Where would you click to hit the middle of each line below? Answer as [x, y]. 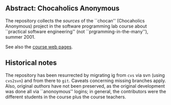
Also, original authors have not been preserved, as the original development [85, 86]
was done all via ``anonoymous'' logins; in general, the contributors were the [86, 91]
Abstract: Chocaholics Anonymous [63, 8]
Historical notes [31, 63]
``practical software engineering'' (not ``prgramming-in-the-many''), [77, 31]
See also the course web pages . [39, 47]
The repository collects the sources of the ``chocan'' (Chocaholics [75, 20]
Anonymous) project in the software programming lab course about [76, 26]
